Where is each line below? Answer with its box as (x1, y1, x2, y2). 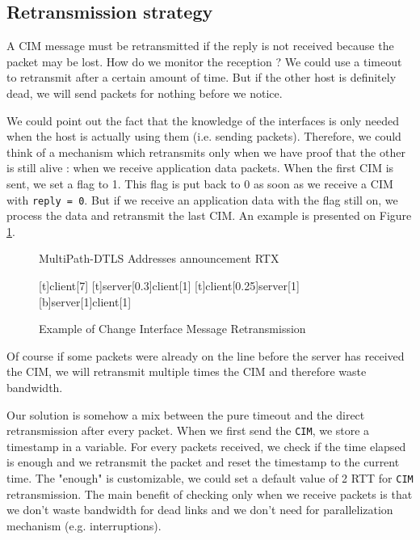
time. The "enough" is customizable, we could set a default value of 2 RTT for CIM (6, 469, 414, 486)
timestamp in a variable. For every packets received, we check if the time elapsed (6, 437, 406, 454)
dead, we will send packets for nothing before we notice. (6, 84, 283, 101)
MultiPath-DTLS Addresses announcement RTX (39, 250, 279, 267)
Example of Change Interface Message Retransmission (39, 320, 306, 337)
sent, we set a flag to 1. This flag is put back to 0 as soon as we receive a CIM (6, 175, 393, 192)
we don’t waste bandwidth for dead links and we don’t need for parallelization (6, 501, 393, 518)
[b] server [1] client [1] (39, 293, 132, 310)
